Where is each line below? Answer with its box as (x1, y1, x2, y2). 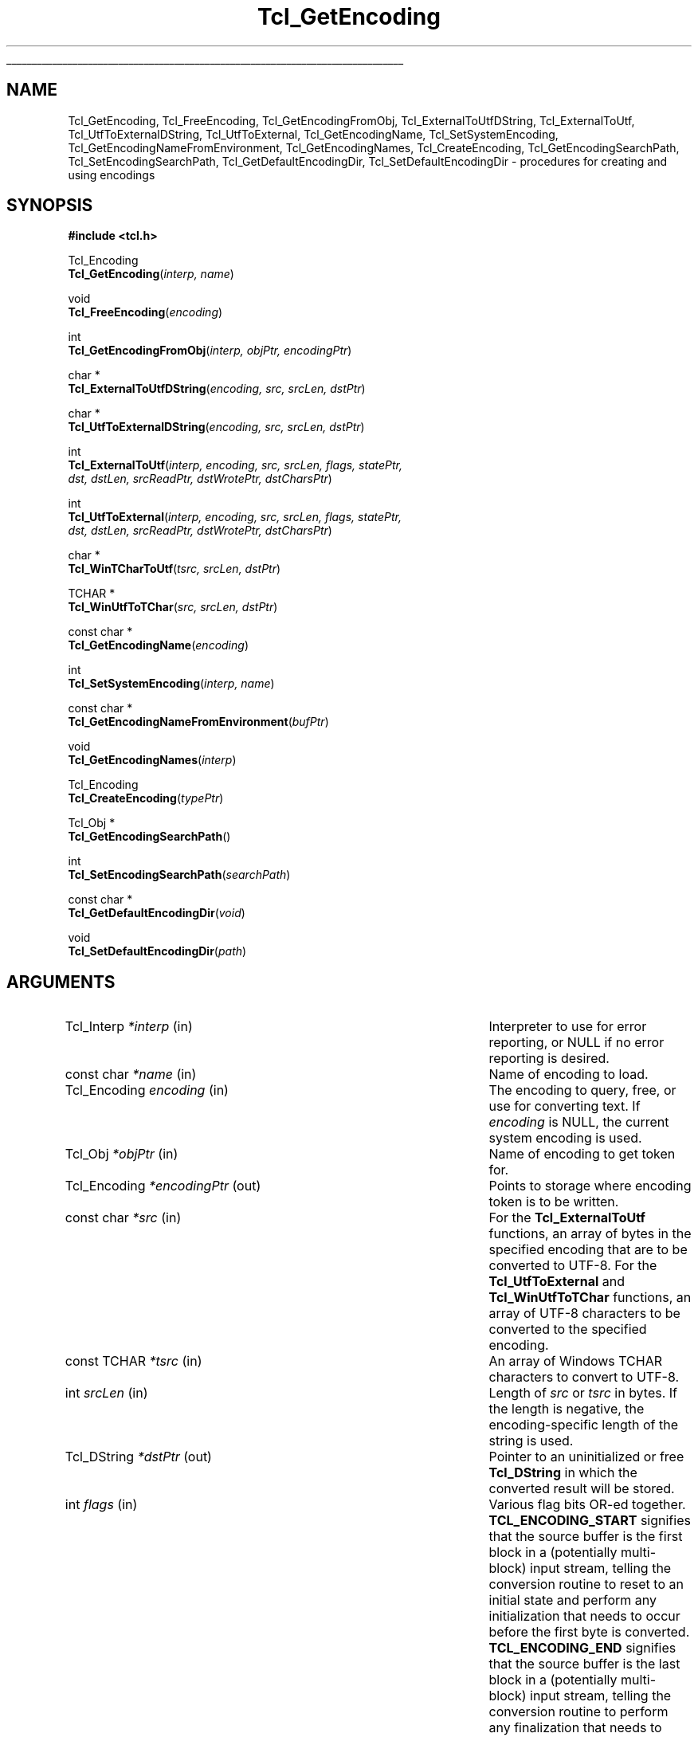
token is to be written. (488, 1194, 619, 1210)
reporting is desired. (488, 1050, 610, 1067)
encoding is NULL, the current (488, 1114, 669, 1131)
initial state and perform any (488, 1592, 657, 1609)
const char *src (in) (65, 1210, 182, 1226)
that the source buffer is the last (488, 1656, 680, 1672)
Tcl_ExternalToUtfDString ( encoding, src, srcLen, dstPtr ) (68, 382, 366, 396)
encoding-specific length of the (488, 1417, 679, 1433)
